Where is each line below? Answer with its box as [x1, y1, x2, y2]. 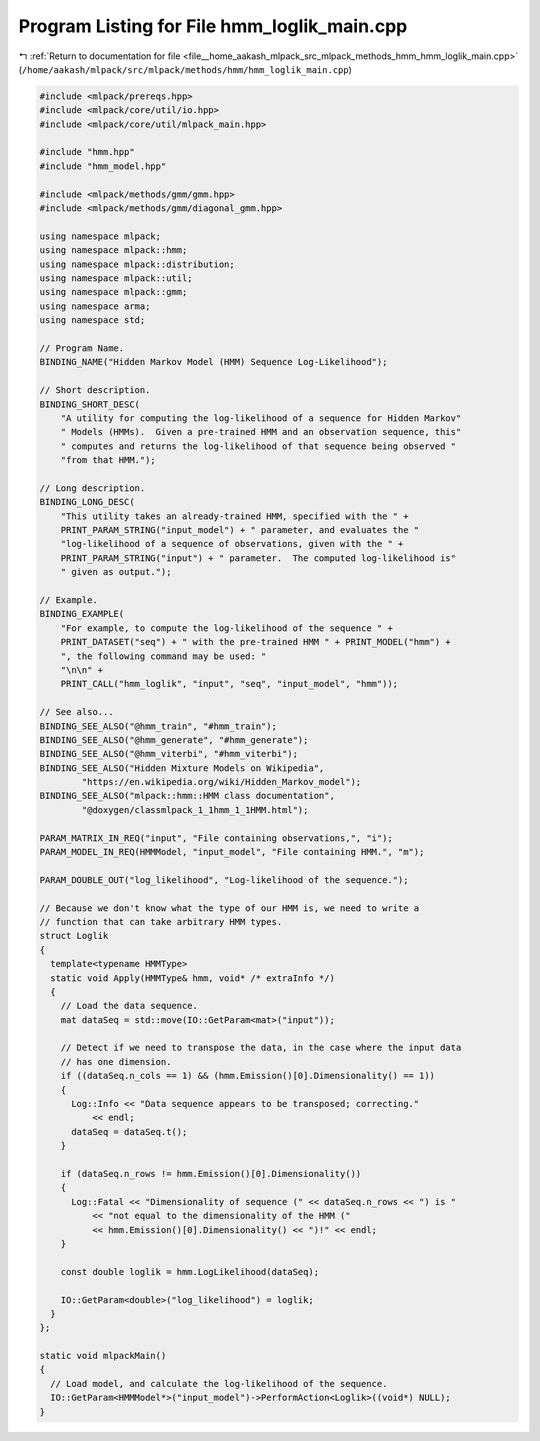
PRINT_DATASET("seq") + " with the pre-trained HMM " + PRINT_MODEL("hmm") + [60, 636, 452, 648]
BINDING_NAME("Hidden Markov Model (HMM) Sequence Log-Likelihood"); [39, 356, 388, 368]
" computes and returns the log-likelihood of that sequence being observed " [60, 440, 457, 452]
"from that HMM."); [60, 455, 157, 466]
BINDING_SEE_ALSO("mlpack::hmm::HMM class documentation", [39, 790, 335, 802]
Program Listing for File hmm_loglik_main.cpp [18, 15, 408, 37]
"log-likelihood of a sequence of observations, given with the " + [60, 538, 404, 550]
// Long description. [39, 482, 146, 494]
